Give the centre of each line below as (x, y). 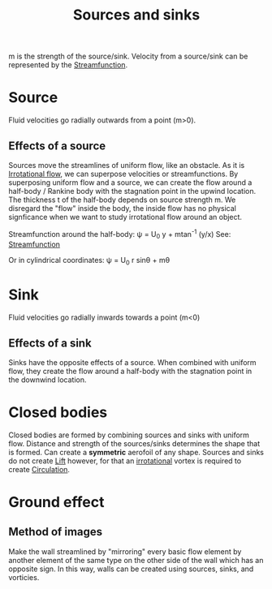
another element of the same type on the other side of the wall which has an (136, 560)
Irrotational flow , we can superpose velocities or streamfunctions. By (123, 174)
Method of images (56, 532)
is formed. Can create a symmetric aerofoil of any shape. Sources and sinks (136, 452)
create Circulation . (39, 469)
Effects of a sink (50, 343)
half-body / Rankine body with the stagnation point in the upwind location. (132, 191)
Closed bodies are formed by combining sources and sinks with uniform (129, 435)
